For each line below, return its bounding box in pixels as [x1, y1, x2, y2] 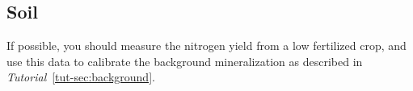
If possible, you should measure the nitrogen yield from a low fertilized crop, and [6, 37, 407, 54]
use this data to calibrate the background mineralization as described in [6, 52, 363, 69]
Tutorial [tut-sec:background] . [6, 68, 155, 85]
